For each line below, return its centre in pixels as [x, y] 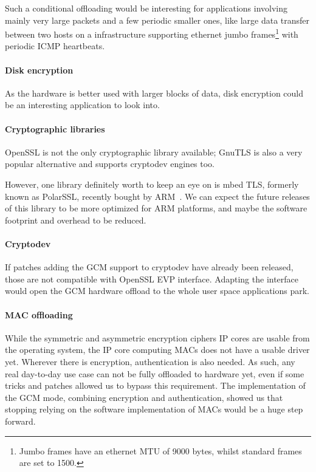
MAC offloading [39, 314]
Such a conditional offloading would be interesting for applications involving [146, 8]
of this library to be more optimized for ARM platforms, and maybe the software [156, 208]
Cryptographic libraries [55, 128]
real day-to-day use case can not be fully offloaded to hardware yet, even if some [155, 373]
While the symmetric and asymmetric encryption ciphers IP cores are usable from [157, 337]
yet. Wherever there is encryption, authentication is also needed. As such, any [150, 361]
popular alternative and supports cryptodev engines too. [110, 164]
